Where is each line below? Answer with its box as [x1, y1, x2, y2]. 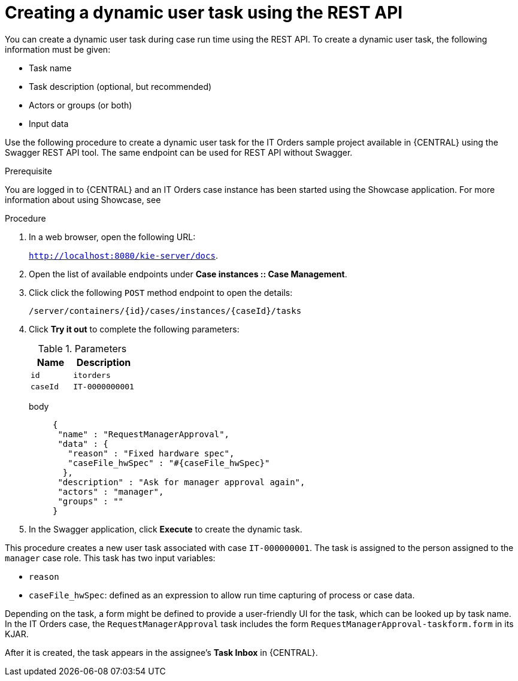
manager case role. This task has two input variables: [5, 552, 216, 563]
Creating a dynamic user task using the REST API [5, 2, 403, 23]
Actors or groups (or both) [29, 99, 132, 110]
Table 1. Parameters [38, 342, 127, 355]
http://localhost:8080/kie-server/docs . [29, 250, 218, 261]
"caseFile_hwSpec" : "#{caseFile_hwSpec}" [68, 458, 270, 468]
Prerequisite [5, 165, 52, 176]
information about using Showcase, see [5, 194, 161, 205]
